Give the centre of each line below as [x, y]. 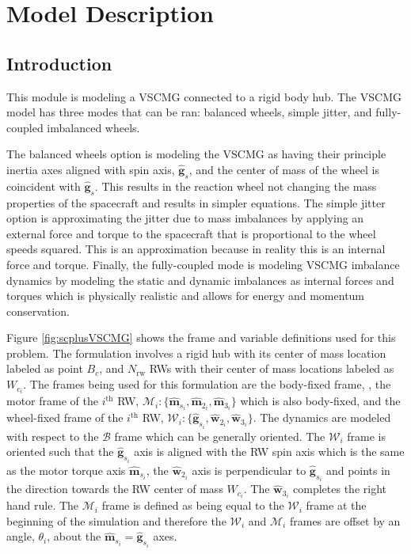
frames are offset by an [345, 520]
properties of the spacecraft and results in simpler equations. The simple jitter [196, 202]
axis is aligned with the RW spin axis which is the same [269, 452]
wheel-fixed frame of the [65, 417]
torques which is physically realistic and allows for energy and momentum [186, 296]
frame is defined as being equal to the [193, 505]
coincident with [44, 186]
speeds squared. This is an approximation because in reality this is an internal [196, 249]
